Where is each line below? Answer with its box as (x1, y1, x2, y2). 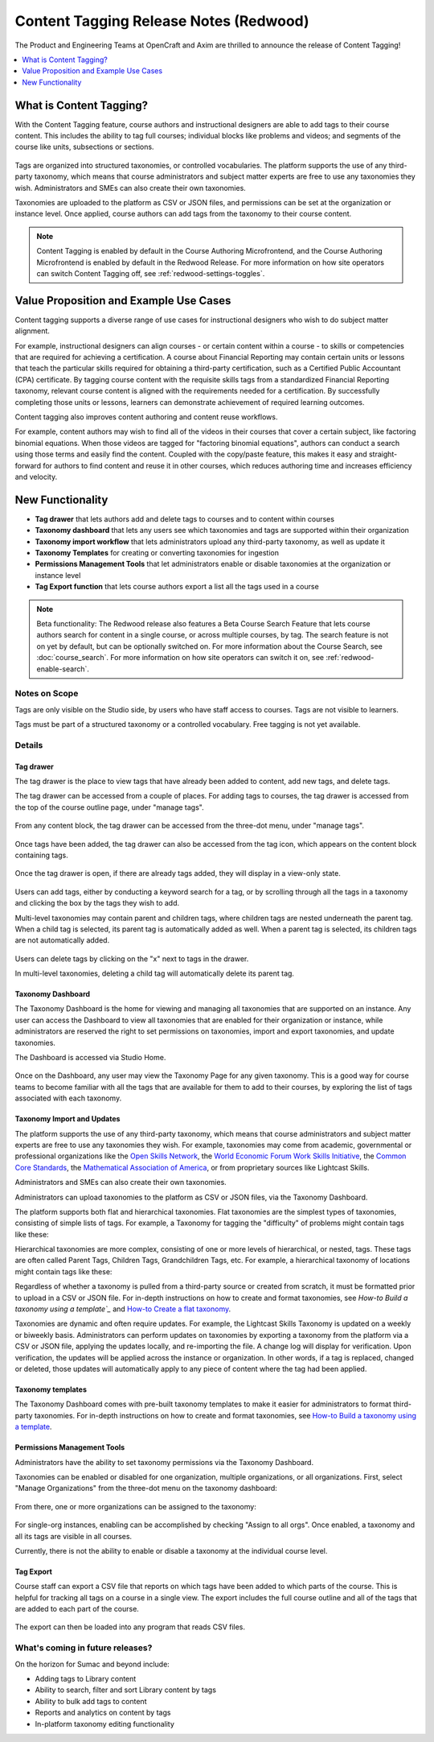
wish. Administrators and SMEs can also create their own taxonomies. (14, 183, 247, 192)
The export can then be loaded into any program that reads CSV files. (14, 1622, 245, 1632)
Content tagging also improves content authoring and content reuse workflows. (14, 411, 278, 422)
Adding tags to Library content (35, 1674, 137, 1683)
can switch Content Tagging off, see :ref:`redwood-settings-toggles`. (36, 268, 265, 278)
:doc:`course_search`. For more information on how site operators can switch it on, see (36, 653, 325, 663)
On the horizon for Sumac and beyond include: (14, 1659, 170, 1669)
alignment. (14, 326, 50, 336)
